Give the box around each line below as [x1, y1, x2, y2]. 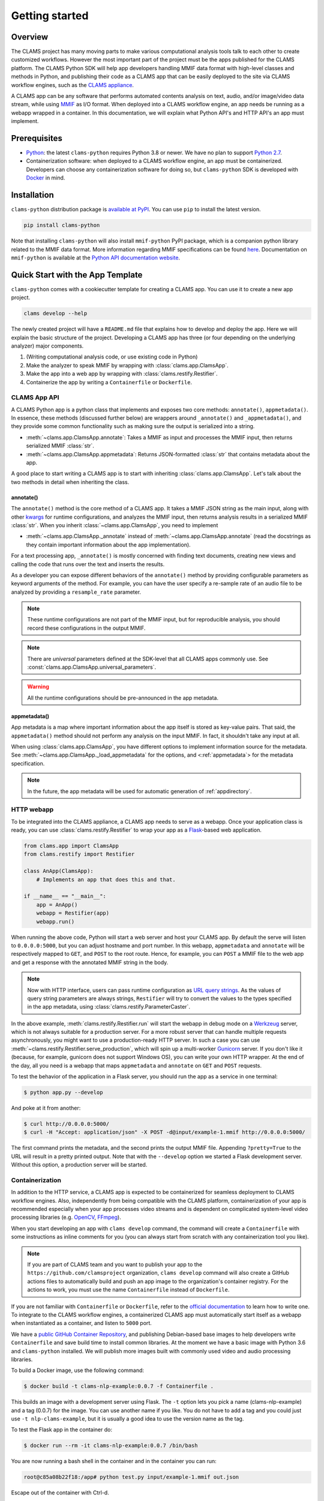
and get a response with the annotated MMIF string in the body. [11, 958, 169, 966]
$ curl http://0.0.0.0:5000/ [23, 1120, 110, 1127]
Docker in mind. [26, 174, 65, 181]
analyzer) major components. [11, 342, 84, 349]
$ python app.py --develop [23, 1089, 103, 1096]
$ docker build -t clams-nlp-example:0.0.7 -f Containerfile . [23, 1383, 214, 1390]
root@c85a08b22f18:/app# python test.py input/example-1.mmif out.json [23, 1474, 239, 1481]
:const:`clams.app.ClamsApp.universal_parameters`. [27, 663, 156, 671]
